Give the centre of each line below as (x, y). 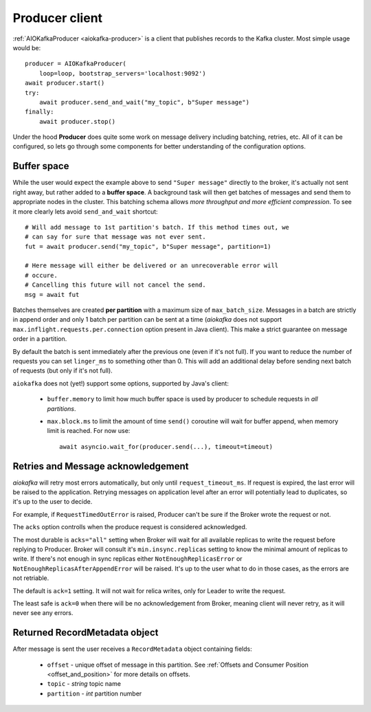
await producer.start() (65, 83)
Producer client (58, 18)
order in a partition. (40, 339)
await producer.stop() (77, 121)
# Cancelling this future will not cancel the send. (115, 285)
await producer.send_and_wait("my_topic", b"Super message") (144, 102)
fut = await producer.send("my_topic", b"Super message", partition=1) (148, 246)
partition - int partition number (94, 693)
